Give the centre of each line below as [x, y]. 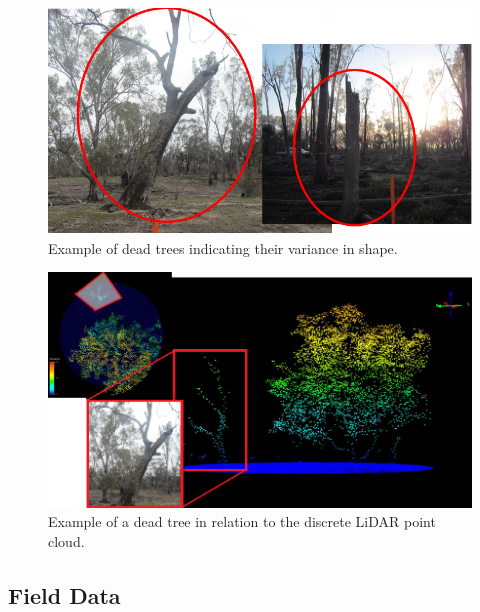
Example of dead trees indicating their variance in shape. [223, 247]
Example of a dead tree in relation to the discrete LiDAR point [242, 521]
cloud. [66, 540]
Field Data [64, 594]
